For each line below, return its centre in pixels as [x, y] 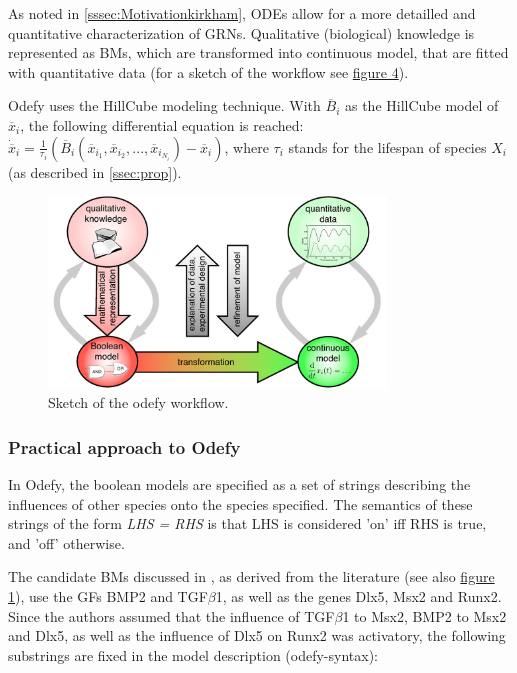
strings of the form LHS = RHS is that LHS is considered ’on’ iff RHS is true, [247, 523]
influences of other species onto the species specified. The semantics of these [240, 503]
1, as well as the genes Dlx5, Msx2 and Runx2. [358, 595]
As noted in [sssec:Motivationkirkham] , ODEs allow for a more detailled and [242, 13]
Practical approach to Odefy [124, 446]
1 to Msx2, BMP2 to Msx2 [424, 615]
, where [246, 146]
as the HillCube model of [421, 105]
